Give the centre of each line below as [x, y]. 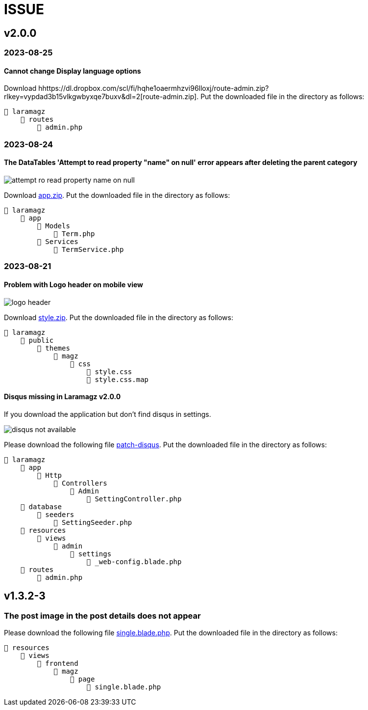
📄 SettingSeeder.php [93, 522]
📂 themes [53, 348]
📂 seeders [56, 514]
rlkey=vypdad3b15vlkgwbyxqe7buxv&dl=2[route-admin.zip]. [101, 97]
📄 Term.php [74, 233]
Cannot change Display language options [73, 71]
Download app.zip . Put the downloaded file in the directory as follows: [117, 195]
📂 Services [58, 241]
